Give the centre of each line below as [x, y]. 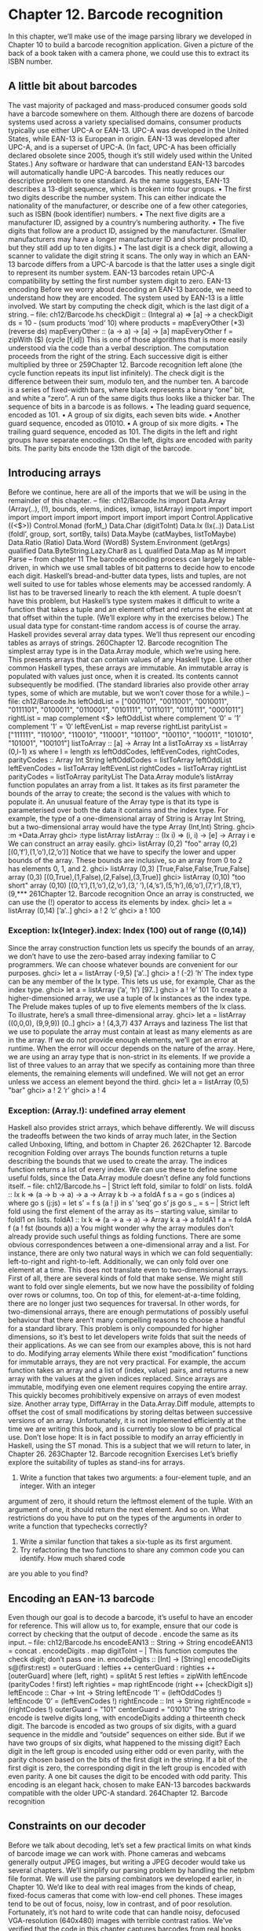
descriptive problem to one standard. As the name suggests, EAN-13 [119, 180]
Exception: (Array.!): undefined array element [97, 1110]
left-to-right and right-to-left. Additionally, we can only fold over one [119, 1262]
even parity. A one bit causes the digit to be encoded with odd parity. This [128, 1776]
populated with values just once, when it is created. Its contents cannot [123, 676]
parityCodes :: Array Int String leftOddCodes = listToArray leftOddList [120, 760]
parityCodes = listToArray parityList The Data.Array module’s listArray [121, 776]
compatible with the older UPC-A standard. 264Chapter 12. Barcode [118, 1792]
